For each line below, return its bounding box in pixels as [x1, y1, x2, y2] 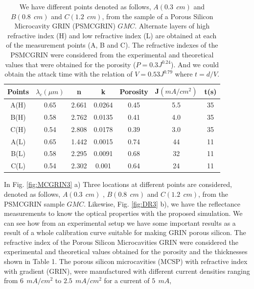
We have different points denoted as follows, [19, 1, 151, 11]
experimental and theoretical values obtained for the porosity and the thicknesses [4, 246, 248, 257]
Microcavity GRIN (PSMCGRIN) [14, 21, 115, 31]
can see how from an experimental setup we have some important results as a [4, 217, 236, 228]
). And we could [171, 59, 219, 69]
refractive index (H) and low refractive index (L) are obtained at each [7, 30, 217, 40]
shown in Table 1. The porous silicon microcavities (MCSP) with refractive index [4, 256, 248, 266]
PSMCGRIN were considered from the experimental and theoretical [10, 49, 214, 59]
